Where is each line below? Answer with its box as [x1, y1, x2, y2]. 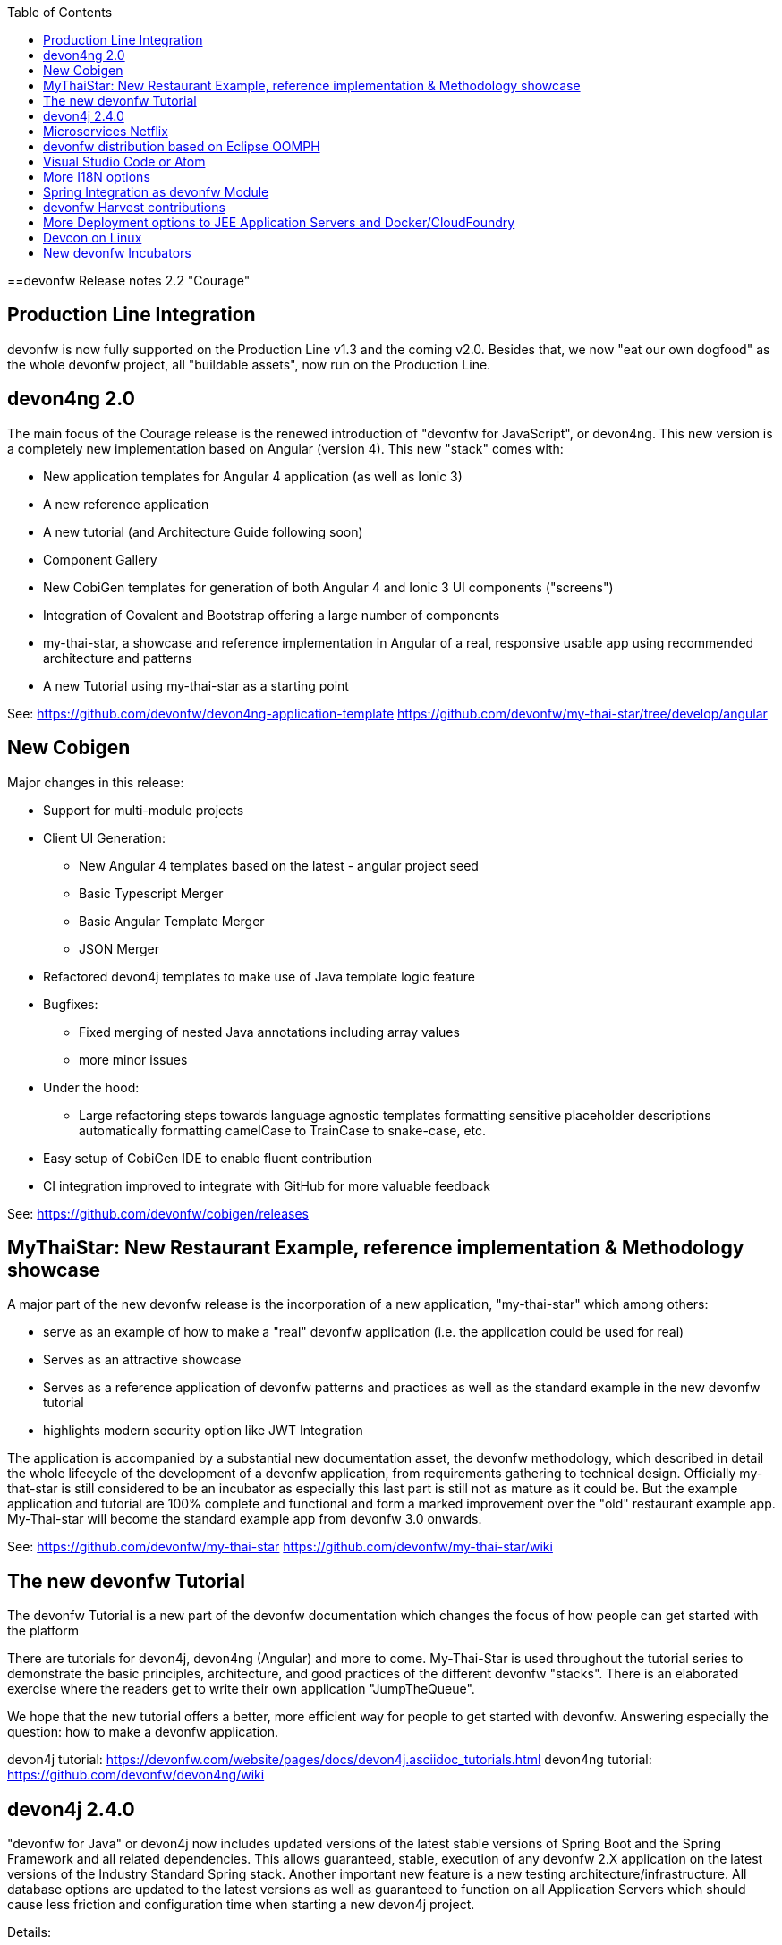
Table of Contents [7, 4, 113, 20]
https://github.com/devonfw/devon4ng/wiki [7, 1767, 265, 1783]
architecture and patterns [43, 650, 192, 666]
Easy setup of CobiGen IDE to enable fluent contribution [43, 1150, 372, 1166]
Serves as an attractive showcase [43, 1352, 242, 1368]
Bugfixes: [43, 996, 98, 1012]
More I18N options [43, 169, 150, 184]
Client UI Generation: [43, 829, 166, 845]
